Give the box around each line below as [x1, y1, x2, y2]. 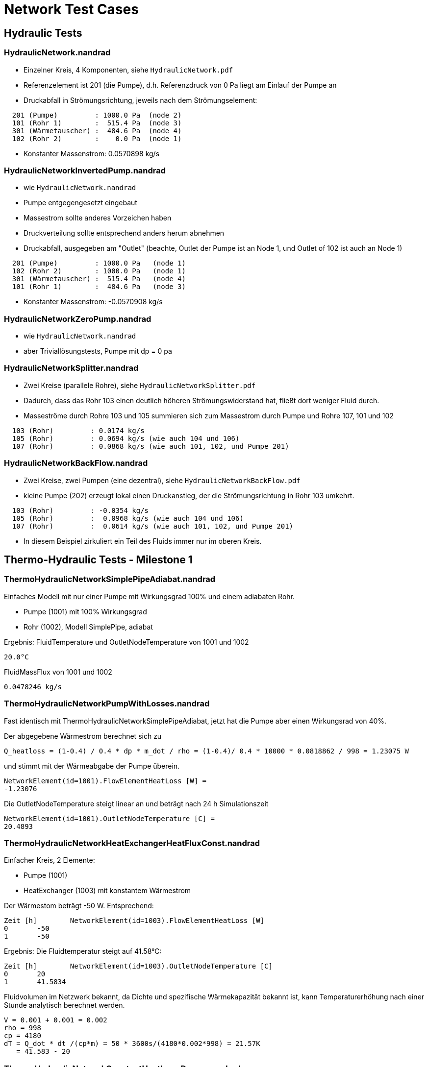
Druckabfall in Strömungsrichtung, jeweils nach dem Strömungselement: [24, 96, 257, 104]
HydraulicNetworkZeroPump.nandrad [4, 314, 151, 324]
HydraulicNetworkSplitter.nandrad [4, 363, 139, 373]
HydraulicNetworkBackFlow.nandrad [4, 458, 148, 468]
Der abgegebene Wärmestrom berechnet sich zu [4, 731, 162, 740]
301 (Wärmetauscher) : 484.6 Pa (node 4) [12, 126, 182, 135]
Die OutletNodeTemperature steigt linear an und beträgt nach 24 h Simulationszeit [4, 799, 269, 808]
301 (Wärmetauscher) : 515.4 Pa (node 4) [12, 275, 186, 283]
